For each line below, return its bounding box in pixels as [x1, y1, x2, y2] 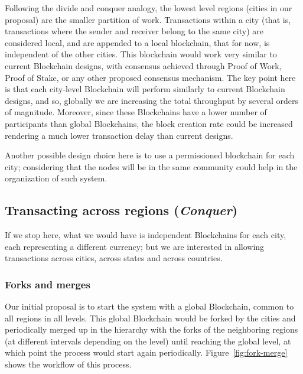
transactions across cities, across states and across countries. [5, 252, 223, 264]
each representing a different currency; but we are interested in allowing [5, 240, 265, 252]
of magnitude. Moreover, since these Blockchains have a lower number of [5, 106, 267, 118]
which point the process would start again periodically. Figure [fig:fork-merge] [5, 346, 288, 359]
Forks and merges [5, 277, 90, 291]
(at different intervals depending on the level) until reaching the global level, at [5, 334, 291, 347]
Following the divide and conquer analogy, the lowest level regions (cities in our [5, 2, 292, 14]
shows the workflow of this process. [5, 358, 132, 370]
